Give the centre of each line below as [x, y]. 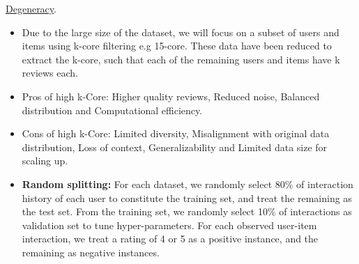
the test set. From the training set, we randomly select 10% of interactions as [187, 211]
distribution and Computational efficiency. [112, 110]
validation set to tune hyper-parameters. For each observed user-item [169, 225]
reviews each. [50, 73]
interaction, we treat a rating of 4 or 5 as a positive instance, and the [170, 239]
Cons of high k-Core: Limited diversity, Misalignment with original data [176, 133]
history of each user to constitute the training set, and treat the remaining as [187, 197]
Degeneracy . [31, 8]
